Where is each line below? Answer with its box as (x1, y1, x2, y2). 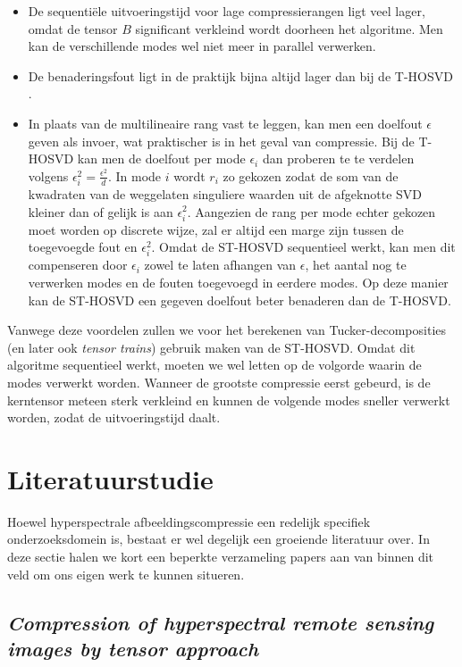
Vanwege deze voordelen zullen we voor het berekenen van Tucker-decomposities (7, 321, 447, 339)
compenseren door (28, 255, 128, 274)
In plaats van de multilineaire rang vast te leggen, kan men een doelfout (28, 113, 423, 132)
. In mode (107, 166, 162, 185)
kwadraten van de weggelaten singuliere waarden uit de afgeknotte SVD (28, 184, 423, 203)
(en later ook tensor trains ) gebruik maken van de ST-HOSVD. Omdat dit (7, 338, 416, 356)
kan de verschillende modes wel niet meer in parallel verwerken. (28, 37, 376, 55)
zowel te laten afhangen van (144, 255, 297, 274)
